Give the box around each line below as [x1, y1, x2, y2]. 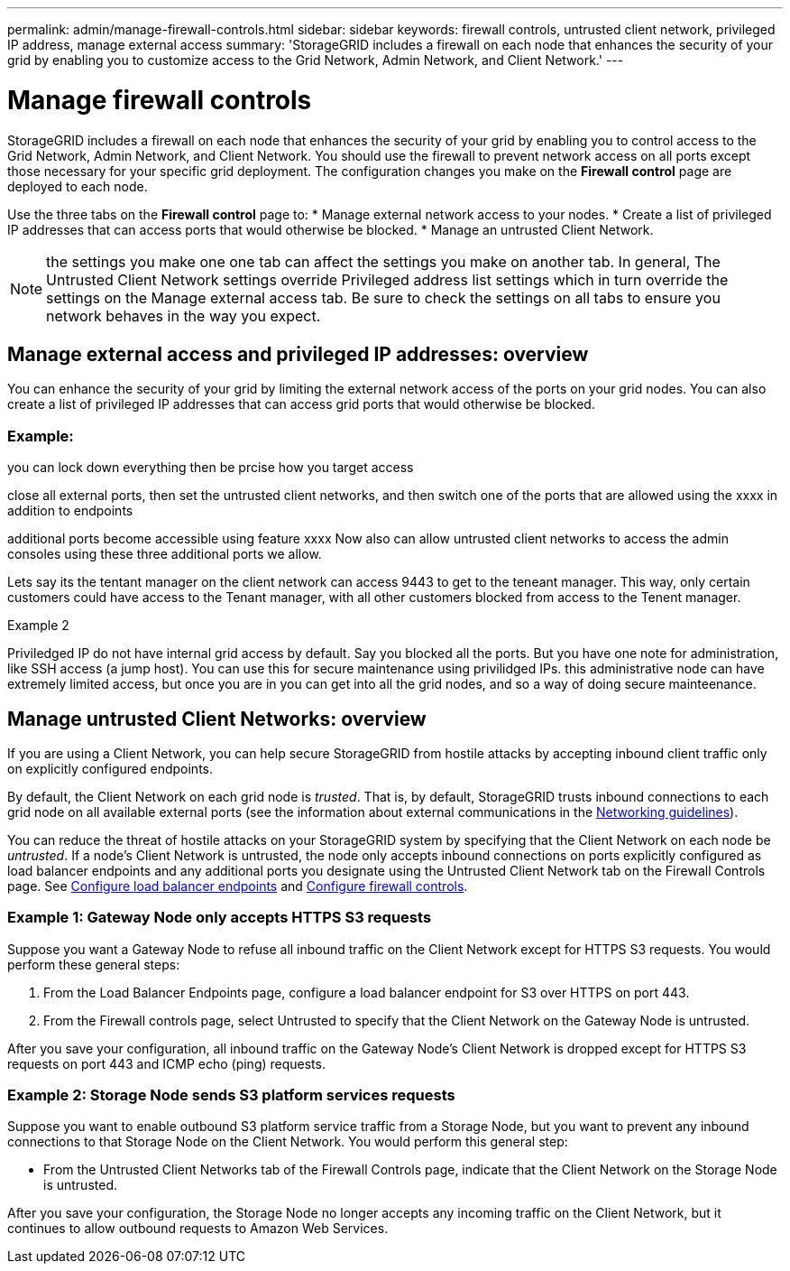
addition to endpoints [7, 503, 133, 519]
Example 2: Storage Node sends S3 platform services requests [7, 1086, 455, 1105]
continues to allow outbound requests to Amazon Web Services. [7, 1220, 389, 1237]
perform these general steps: [7, 956, 180, 972]
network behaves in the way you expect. [46, 306, 321, 325]
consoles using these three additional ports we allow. [7, 546, 322, 562]
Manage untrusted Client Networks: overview [7, 707, 427, 730]
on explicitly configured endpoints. [7, 760, 213, 776]
